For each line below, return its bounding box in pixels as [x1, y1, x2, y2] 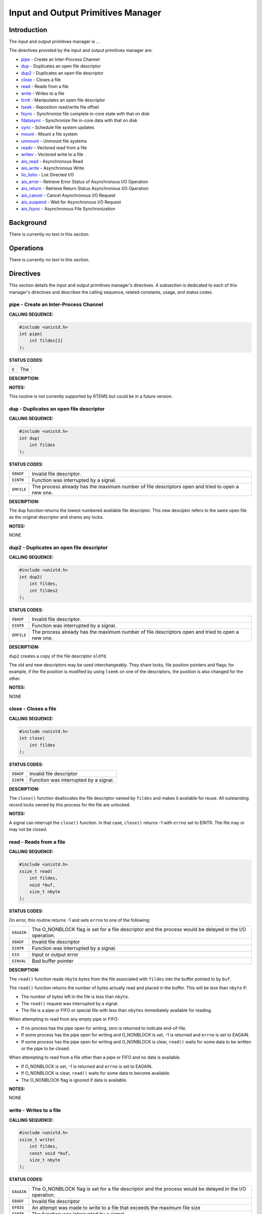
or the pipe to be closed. [21, 1045, 70, 1051]
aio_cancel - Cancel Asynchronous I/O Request [21, 192, 116, 198]
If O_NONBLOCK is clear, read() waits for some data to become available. [21, 1070, 171, 1076]
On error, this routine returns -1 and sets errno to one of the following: [9, 917, 150, 923]
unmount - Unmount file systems [21, 138, 87, 144]
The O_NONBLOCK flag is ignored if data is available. [21, 1077, 128, 1083]
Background [9, 219, 47, 227]
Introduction [9, 26, 48, 34]
